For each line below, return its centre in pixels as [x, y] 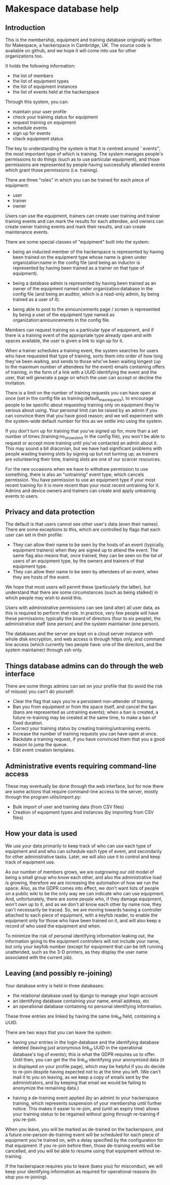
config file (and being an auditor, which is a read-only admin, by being [86, 294]
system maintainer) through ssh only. [44, 650]
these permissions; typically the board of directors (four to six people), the [83, 619]
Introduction [25, 28]
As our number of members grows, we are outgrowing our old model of [80, 872]
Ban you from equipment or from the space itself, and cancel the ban [85, 707]
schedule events [30, 128]
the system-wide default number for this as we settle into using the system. [84, 421]
